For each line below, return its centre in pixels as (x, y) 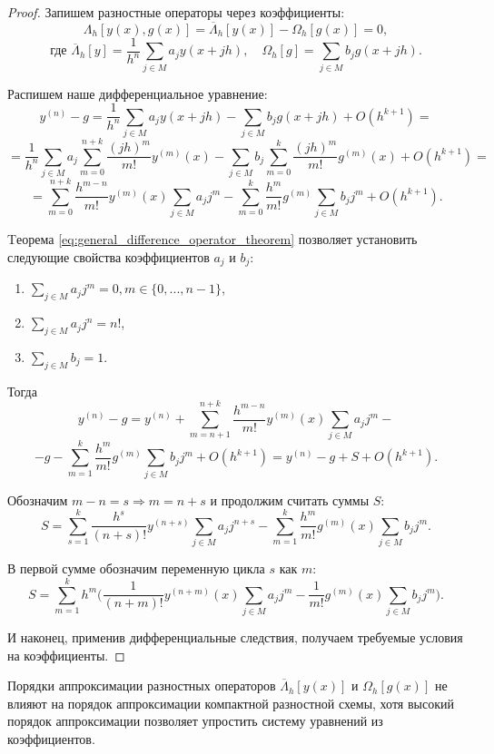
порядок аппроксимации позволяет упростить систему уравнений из (195, 721)
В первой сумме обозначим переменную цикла (136, 568)
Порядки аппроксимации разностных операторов (142, 685)
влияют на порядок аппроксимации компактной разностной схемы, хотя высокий (231, 703)
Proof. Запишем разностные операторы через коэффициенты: (176, 12)
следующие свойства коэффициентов (109, 256)
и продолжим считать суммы (290, 499)
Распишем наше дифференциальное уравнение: (138, 93)
